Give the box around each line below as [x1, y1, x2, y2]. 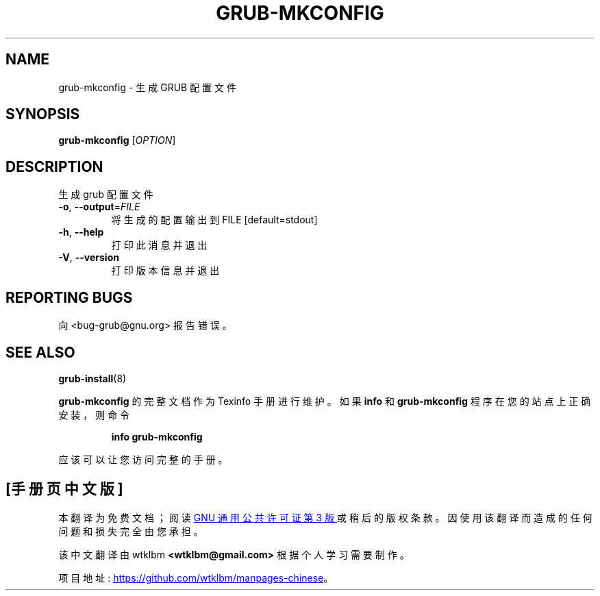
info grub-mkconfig [111, 430, 203, 443]
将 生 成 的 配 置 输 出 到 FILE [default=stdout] [111, 214, 318, 226]
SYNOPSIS [5, 105, 80, 123]
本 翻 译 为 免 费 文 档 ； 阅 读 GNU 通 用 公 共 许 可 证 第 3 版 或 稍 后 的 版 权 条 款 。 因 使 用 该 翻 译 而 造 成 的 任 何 [58, 511, 592, 523]
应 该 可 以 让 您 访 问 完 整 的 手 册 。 [58, 453, 228, 465]
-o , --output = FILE [58, 201, 140, 213]
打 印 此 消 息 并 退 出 [111, 239, 208, 251]
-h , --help [58, 226, 104, 238]
